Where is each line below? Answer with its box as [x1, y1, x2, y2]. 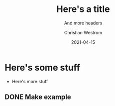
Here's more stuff [11, 78, 48, 84]
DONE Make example [4, 93, 72, 102]
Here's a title [56, 3, 110, 15]
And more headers [64, 20, 103, 26]
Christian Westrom [64, 29, 103, 35]
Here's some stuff [4, 62, 81, 73]
